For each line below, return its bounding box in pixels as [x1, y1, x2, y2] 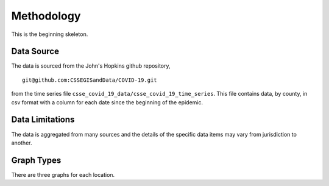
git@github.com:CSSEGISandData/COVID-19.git [22, 76, 158, 84]
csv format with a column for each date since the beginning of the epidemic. [11, 98, 203, 106]
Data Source [11, 46, 59, 57]
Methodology [11, 9, 81, 23]
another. [11, 139, 32, 146]
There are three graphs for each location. [11, 171, 115, 178]
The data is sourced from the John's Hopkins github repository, [11, 62, 171, 70]
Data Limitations [11, 115, 75, 125]
